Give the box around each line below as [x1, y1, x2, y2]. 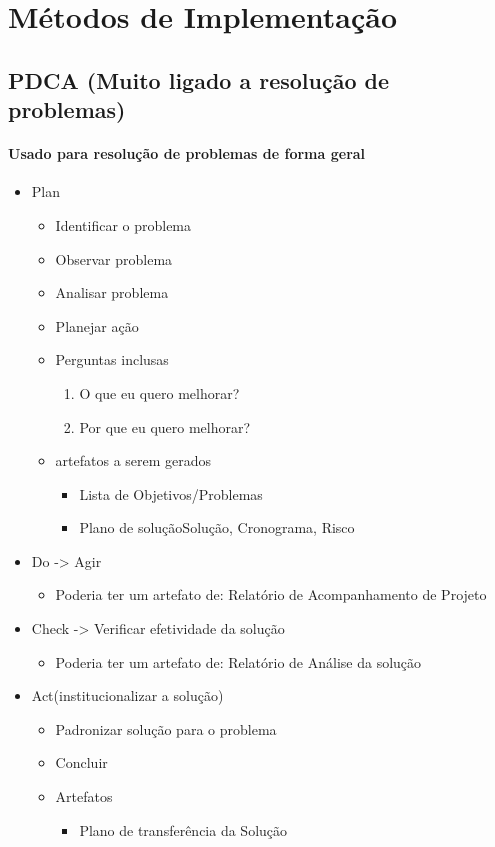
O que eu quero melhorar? [79, 382, 240, 403]
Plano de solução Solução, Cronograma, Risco [79, 517, 355, 538]
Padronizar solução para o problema [55, 718, 277, 739]
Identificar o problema [55, 214, 192, 235]
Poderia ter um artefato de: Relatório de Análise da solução [55, 651, 422, 672]
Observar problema [55, 248, 173, 269]
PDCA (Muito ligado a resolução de [8, 64, 390, 95]
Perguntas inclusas [55, 349, 169, 370]
